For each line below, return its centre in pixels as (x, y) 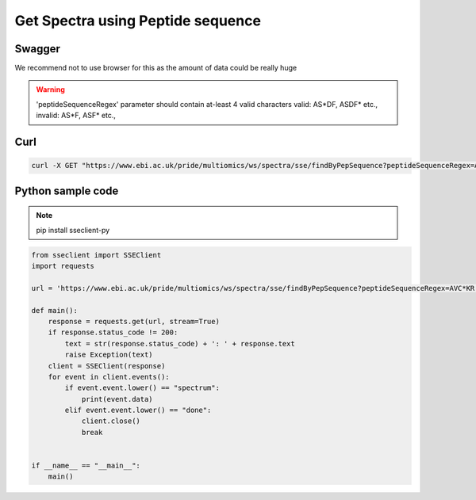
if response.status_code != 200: (113, 332)
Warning (50, 90)
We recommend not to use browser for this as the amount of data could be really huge (156, 68)
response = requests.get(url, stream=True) (134, 321)
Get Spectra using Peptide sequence (138, 21)
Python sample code (67, 191)
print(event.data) (117, 399)
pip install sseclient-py (73, 230)
